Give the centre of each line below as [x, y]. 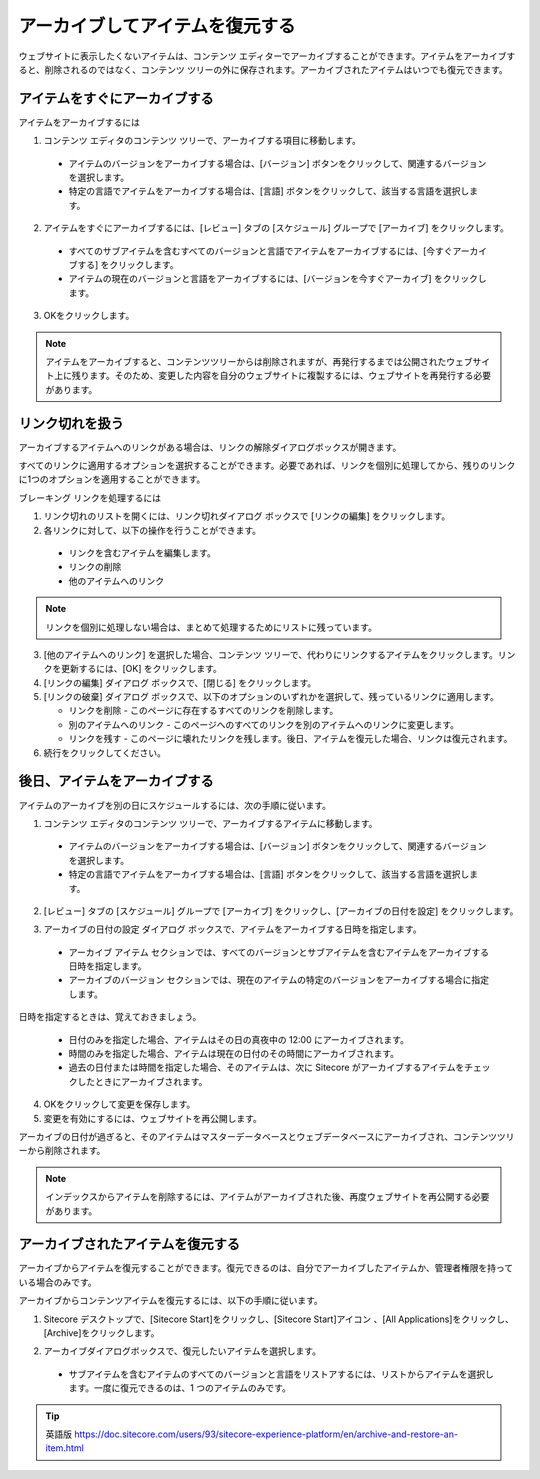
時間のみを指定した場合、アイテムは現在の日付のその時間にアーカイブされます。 [234, 1054]
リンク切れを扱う [71, 423]
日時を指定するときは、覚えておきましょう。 [110, 1017]
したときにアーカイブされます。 [142, 1081]
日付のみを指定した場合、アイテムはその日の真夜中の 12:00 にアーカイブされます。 [239, 1039]
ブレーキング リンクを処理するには [90, 497]
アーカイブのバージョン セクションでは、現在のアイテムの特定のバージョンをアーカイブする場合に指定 [279, 980]
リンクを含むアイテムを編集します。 [142, 552]
